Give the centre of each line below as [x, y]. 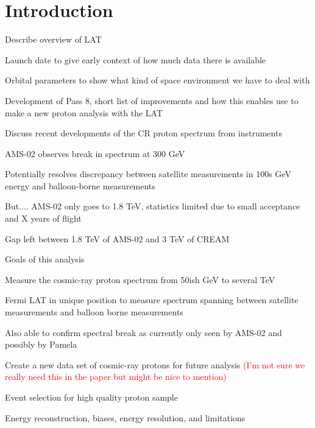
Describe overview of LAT [53, 39]
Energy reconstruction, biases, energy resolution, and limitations [125, 417]
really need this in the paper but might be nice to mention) [116, 377]
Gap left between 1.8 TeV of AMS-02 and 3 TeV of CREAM [117, 238]
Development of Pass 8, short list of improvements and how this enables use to [152, 100]
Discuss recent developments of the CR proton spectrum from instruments [143, 133]
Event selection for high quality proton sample [91, 397]
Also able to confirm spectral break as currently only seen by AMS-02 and [143, 332]
